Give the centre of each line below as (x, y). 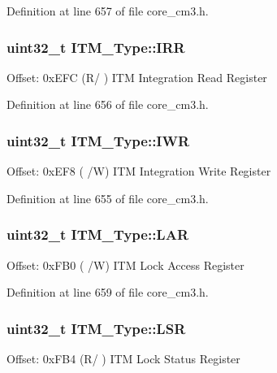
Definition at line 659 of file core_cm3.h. (108, 292)
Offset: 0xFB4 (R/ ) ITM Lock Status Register (123, 359)
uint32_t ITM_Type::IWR (98, 140)
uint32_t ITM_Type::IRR (96, 47)
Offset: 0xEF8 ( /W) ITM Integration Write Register (139, 171)
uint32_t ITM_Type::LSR (96, 328)
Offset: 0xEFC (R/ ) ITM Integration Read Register (137, 77)
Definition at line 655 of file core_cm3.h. (108, 198)
